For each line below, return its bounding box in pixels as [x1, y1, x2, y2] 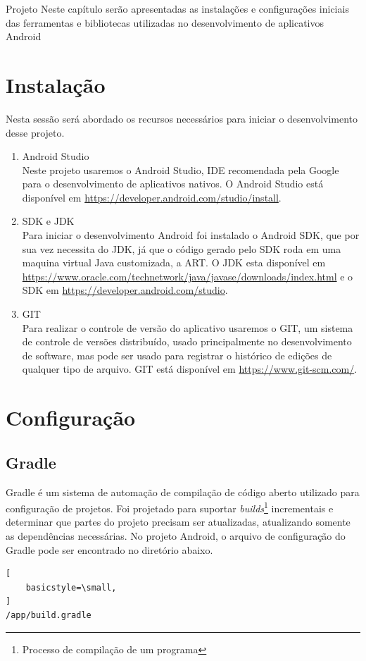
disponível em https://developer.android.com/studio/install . [22, 190, 282, 204]
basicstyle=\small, [25, 582, 117, 593]
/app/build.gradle [6, 610, 91, 620]
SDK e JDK [22, 214, 75, 228]
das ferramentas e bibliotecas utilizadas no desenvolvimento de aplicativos [6, 15, 324, 30]
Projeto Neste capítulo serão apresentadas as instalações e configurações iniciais [6, 1, 349, 16]
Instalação [6, 70, 106, 99]
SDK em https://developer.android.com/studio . [22, 283, 228, 297]
